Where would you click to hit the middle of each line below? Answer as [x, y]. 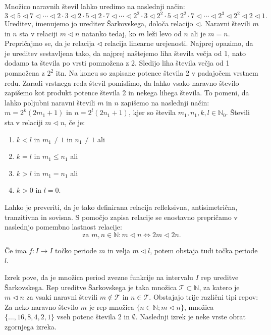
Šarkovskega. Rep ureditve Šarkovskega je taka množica [91, 287]
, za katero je [219, 287]
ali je [198, 33]
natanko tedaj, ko [109, 33]
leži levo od [164, 33]
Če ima [16, 250]
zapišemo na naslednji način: [165, 102]
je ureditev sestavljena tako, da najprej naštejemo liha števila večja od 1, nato [125, 53]
